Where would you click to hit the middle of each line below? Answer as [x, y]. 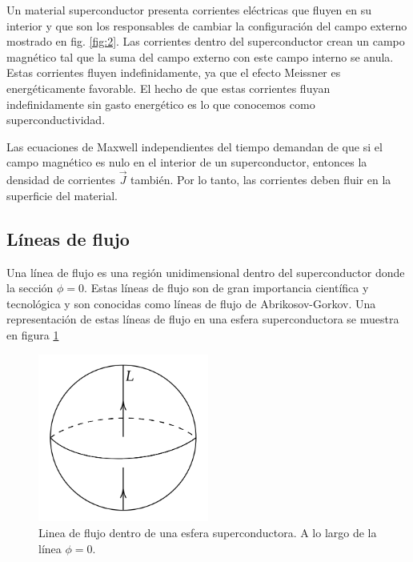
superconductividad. [56, 120]
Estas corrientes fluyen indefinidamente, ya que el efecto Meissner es [174, 72]
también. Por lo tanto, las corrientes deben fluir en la [261, 180]
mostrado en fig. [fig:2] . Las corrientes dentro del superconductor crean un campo [206, 41]
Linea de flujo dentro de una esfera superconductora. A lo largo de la [208, 532]
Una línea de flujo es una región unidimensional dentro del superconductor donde [206, 272]
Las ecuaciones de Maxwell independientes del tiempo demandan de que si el [194, 146]
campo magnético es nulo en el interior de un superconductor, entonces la [187, 162]
